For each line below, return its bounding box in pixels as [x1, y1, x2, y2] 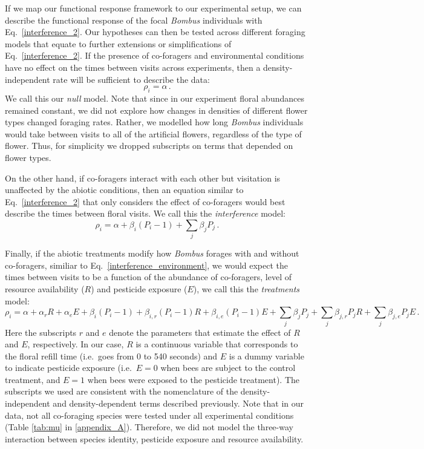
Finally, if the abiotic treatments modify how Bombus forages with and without [5, 247, 299, 260]
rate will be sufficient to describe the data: [53, 73, 210, 85]
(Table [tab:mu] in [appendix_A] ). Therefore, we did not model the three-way [5, 421, 293, 433]
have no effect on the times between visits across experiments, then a [5, 61, 261, 73]
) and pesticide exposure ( [91, 283, 188, 295]
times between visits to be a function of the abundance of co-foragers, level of [5, 270, 292, 283]
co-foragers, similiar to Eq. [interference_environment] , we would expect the [5, 258, 289, 271]
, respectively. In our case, [27, 338, 124, 350]
